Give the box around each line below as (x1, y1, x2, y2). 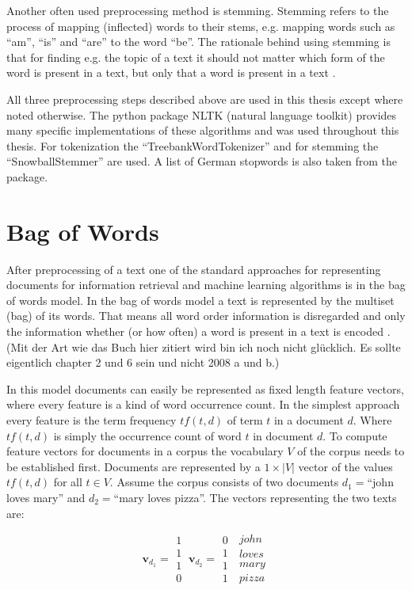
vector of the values (298, 458, 393, 474)
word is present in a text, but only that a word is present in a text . (6, 64, 336, 81)
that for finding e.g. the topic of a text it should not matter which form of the (6, 48, 385, 65)
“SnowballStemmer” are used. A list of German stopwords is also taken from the (6, 153, 398, 169)
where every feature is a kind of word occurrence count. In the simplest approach (6, 396, 400, 413)
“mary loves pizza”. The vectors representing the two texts (113, 489, 397, 505)
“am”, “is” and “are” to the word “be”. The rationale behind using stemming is (6, 33, 391, 50)
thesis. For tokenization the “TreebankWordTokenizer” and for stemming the (6, 137, 379, 154)
